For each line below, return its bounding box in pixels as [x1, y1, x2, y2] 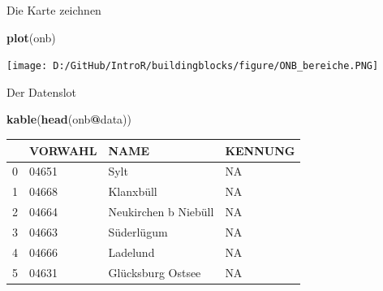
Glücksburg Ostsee [108, 263, 201, 280]
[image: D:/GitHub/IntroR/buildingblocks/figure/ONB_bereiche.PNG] [6, 60, 379, 72]
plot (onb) [6, 28, 56, 46]
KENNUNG [225, 141, 295, 159]
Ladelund [108, 243, 155, 260]
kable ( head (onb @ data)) [6, 111, 131, 128]
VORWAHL [29, 141, 97, 159]
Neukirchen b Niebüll [108, 203, 214, 220]
